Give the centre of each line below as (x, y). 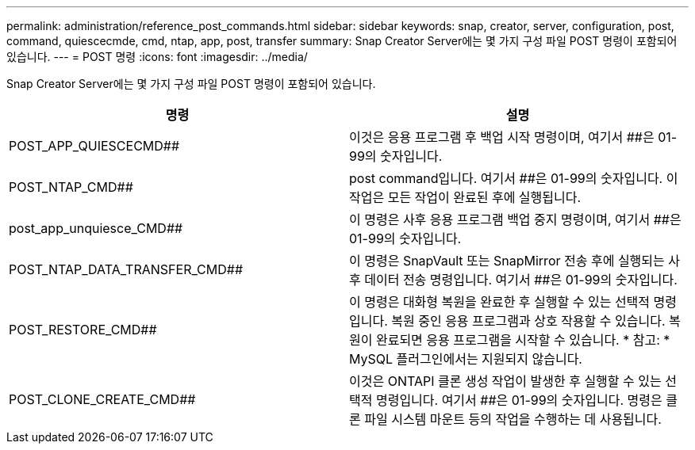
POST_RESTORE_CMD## (83, 330)
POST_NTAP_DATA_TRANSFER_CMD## (126, 269)
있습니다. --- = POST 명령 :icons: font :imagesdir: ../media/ (157, 57)
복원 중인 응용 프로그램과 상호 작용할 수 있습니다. (528, 321)
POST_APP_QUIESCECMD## (94, 146)
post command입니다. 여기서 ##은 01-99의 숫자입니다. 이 (514, 178)
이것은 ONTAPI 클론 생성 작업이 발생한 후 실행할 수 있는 (505, 381)
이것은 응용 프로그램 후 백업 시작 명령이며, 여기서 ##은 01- (513, 137)
